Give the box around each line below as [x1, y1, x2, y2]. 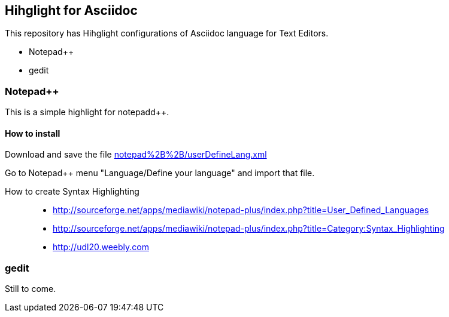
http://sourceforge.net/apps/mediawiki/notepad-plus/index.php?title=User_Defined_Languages [53, 205, 429, 216]
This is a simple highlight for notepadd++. [5, 107, 169, 118]
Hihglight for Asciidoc [5, 3, 138, 18]
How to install [5, 128, 60, 139]
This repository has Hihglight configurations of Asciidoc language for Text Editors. [5, 28, 329, 39]
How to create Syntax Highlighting [5, 186, 139, 197]
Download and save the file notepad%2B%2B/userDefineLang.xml [5, 149, 267, 160]
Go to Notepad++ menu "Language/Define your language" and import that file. [5, 168, 315, 178]
